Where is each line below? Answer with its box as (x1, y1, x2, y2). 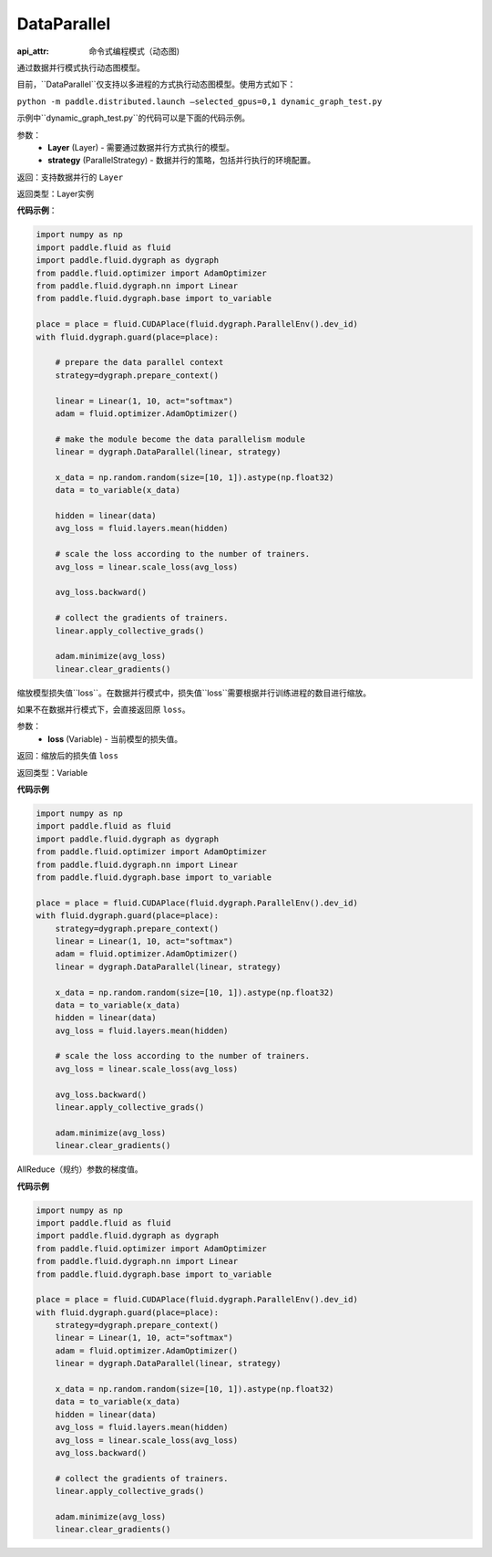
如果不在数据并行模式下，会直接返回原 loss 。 (16, 704, 190, 716)
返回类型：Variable (16, 767, 88, 778)
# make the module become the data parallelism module (55, 434, 305, 444)
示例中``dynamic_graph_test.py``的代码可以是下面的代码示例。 (16, 112, 251, 123)
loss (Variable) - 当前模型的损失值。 (47, 733, 182, 744)
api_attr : (16, 46, 50, 57)
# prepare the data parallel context (55, 357, 224, 368)
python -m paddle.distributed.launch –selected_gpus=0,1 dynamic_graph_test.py (16, 96, 383, 107)
